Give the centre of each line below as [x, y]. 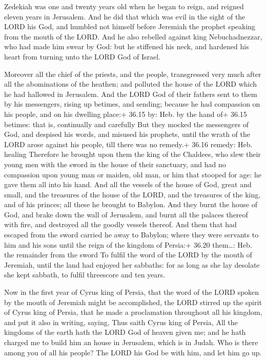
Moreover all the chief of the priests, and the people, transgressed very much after [133, 74]
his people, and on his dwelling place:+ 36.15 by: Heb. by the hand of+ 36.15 [126, 114]
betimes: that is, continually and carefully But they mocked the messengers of [127, 124]
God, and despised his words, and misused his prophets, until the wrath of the [127, 134]
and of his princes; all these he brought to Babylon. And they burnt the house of [131, 204]
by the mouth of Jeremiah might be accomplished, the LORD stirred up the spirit [133, 302]
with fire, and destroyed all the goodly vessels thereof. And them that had [120, 224]
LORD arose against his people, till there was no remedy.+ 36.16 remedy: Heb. [128, 144]
